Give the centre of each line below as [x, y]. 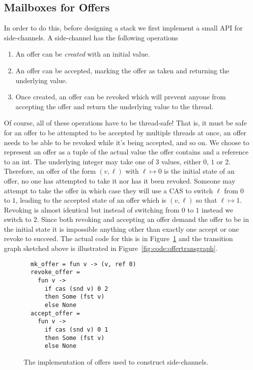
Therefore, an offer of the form [50, 171]
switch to [18, 219]
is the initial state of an [199, 171]
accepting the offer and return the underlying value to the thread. [114, 106]
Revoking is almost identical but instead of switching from [92, 209]
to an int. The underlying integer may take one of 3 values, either [103, 161]
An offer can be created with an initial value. [83, 54]
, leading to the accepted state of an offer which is [91, 200]
